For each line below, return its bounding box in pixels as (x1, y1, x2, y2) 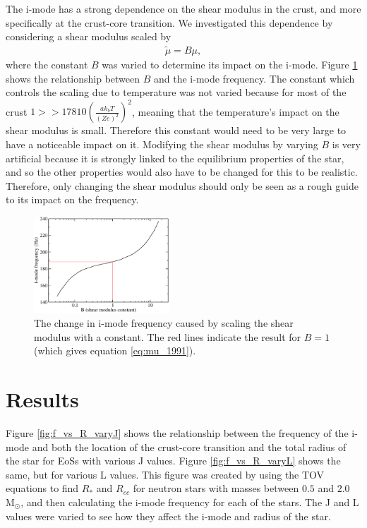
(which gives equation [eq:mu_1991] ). (34, 343, 196, 358)
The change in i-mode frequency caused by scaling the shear (34, 316, 294, 330)
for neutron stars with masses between (133, 481, 299, 496)
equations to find (6, 481, 79, 496)
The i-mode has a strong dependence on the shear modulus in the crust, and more (6, 1, 361, 16)
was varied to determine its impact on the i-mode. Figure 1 (102, 57, 358, 72)
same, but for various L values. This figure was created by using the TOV (6, 467, 325, 481)
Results (6, 385, 79, 413)
